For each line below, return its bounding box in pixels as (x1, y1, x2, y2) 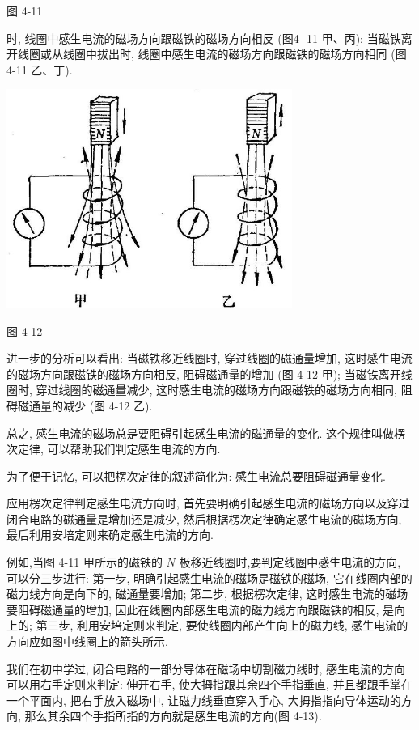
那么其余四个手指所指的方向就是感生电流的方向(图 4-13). (24, 707, 322, 724)
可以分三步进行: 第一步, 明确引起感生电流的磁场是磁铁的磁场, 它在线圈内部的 (6, 569, 413, 586)
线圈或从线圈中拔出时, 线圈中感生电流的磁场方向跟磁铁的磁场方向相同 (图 (17, 45, 407, 62)
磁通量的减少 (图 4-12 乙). (17, 397, 153, 414)
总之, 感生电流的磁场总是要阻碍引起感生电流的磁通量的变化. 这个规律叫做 (6, 424, 395, 441)
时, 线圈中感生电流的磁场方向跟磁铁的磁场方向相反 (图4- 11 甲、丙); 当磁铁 (6, 29, 401, 46)
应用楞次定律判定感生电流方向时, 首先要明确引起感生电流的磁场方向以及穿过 (6, 494, 410, 511)
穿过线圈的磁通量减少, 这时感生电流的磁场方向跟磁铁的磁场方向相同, (36, 381, 397, 398)
